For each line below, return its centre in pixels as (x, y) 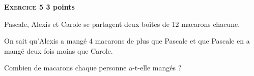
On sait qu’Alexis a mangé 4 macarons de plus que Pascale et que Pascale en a (127, 41)
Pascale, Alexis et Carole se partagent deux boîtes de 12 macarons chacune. (122, 24)
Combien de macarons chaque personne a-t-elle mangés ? (93, 68)
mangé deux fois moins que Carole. (59, 50)
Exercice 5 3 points (39, 7)
